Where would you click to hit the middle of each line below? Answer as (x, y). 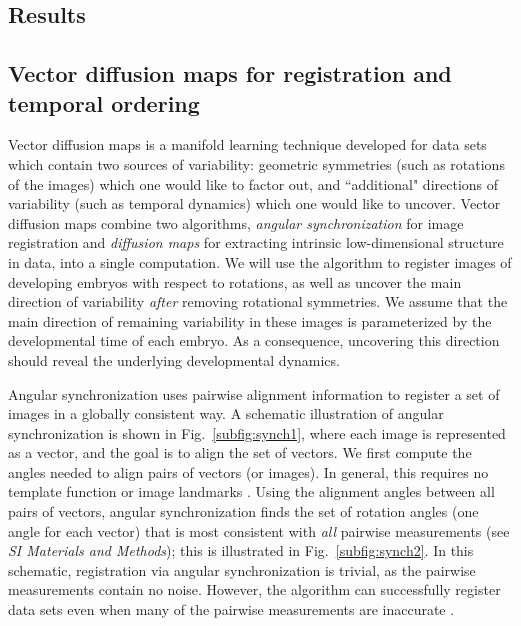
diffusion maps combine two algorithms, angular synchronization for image (236, 222)
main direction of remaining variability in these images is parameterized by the (250, 320)
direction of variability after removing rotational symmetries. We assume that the (258, 301)
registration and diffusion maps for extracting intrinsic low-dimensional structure (256, 242)
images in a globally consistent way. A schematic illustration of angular (226, 413)
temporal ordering (104, 102)
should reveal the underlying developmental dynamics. (174, 359)
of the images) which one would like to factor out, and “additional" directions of (253, 183)
